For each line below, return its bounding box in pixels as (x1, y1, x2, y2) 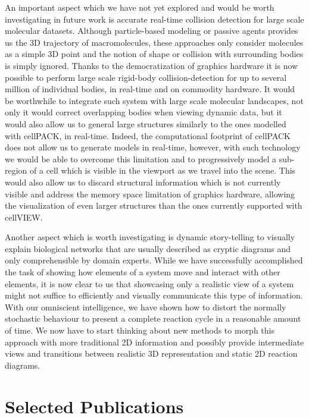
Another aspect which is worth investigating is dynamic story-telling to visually (5, 231, 295, 243)
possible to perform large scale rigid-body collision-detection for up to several (5, 71, 287, 83)
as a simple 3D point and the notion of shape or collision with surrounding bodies (5, 48, 304, 60)
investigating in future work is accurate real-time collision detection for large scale (5, 12, 304, 25)
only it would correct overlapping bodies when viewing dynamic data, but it (5, 106, 282, 118)
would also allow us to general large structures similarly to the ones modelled (5, 117, 286, 130)
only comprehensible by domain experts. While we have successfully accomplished (5, 254, 303, 266)
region (5, 164, 27, 177)
